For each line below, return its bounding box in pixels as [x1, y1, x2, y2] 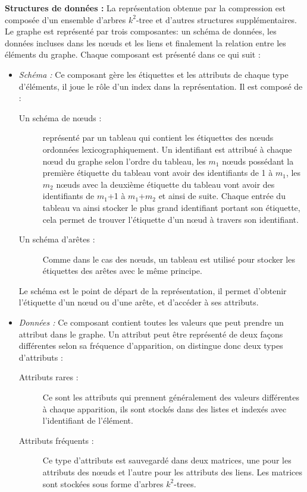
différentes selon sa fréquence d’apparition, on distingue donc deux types [18, 339, 283, 352]
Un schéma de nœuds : [18, 111, 102, 124]
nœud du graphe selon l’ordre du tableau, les [42, 154, 206, 167]
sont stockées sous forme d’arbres [42, 477, 164, 490]
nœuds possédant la [222, 154, 294, 167]
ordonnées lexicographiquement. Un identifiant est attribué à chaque [42, 143, 292, 155]
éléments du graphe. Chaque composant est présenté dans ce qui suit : [5, 48, 261, 61]
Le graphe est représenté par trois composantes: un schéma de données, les [5, 25, 277, 37]
